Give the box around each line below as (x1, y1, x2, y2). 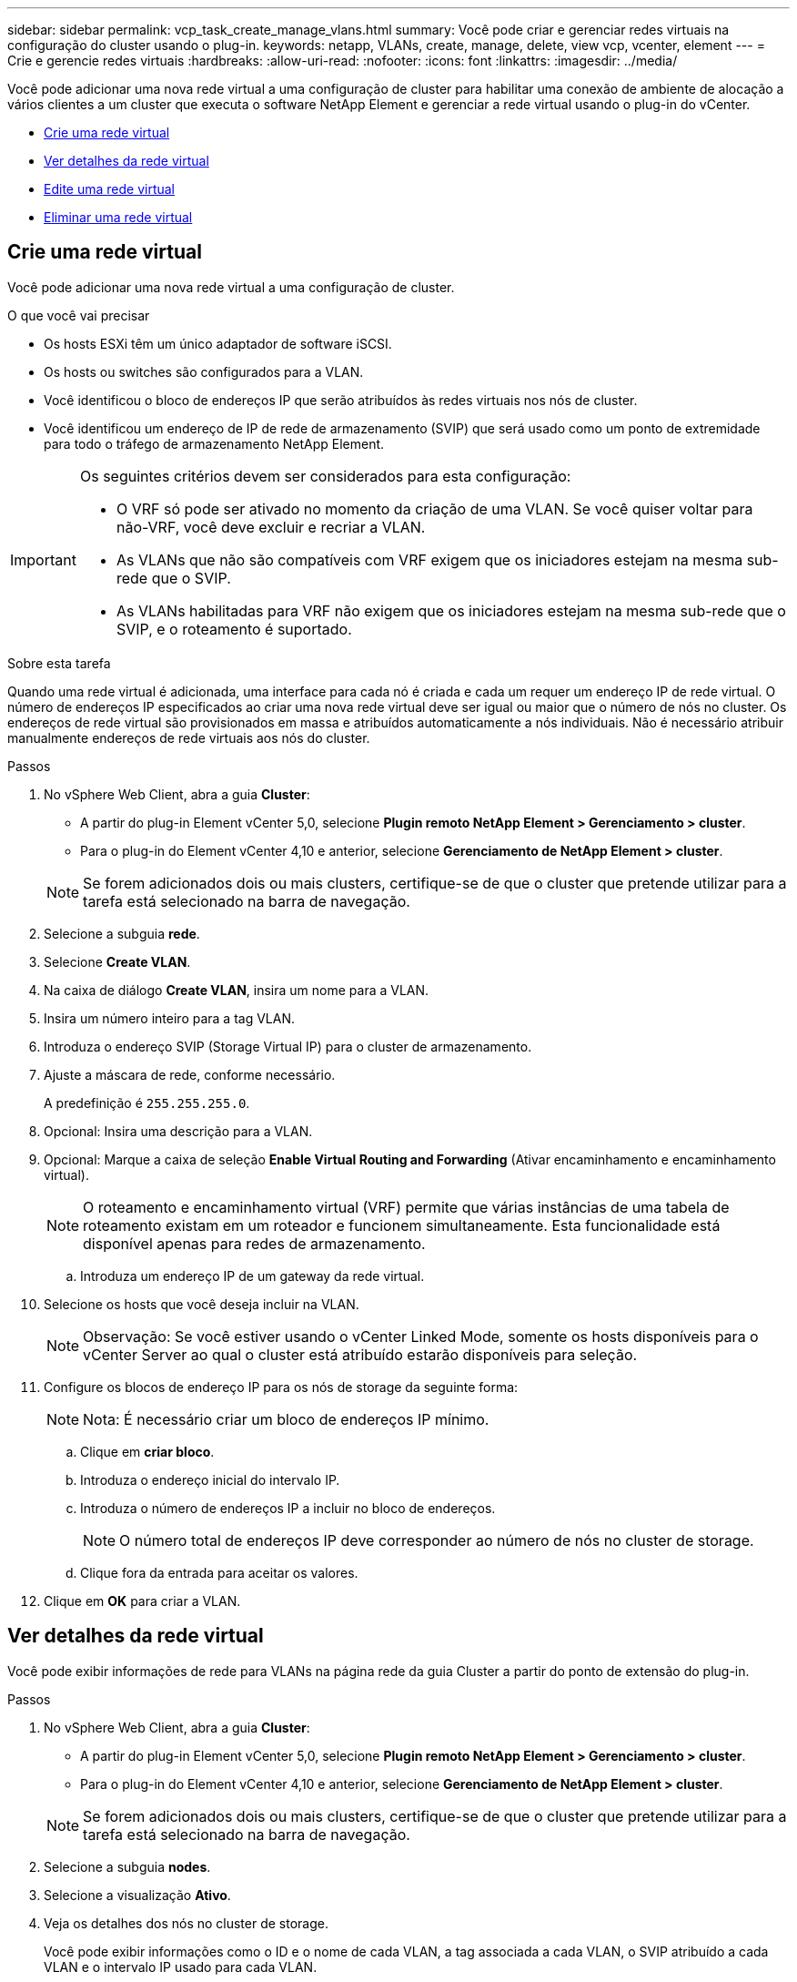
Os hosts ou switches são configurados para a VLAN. (44, 363, 364, 380)
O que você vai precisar (7, 307, 150, 323)
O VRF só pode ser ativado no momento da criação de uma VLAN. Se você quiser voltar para (116, 499, 753, 518)
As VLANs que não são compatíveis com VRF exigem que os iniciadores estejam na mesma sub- (116, 550, 779, 569)
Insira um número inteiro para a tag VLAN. (44, 1010, 296, 1026)
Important (10, 550, 76, 569)
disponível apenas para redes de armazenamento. (83, 1234, 426, 1253)
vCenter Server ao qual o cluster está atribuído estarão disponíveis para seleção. (83, 1345, 638, 1364)
